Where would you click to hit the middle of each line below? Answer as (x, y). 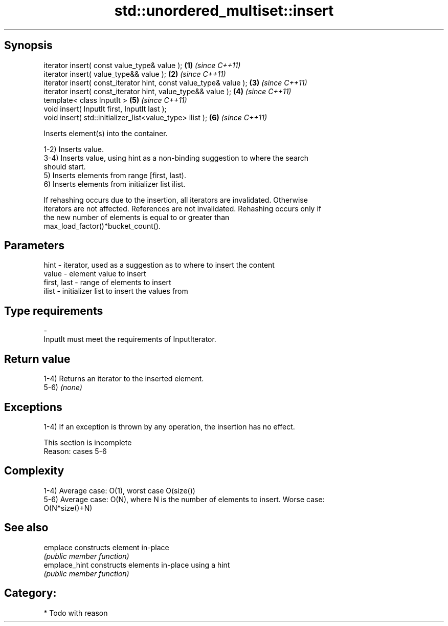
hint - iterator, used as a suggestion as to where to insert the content (159, 265)
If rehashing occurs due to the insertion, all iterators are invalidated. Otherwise (176, 200)
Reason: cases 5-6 (75, 451)
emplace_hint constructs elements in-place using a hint (137, 565)
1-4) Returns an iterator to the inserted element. (124, 379)
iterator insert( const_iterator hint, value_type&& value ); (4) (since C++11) (167, 91)
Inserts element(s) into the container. (106, 133)
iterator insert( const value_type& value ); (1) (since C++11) (142, 65)
